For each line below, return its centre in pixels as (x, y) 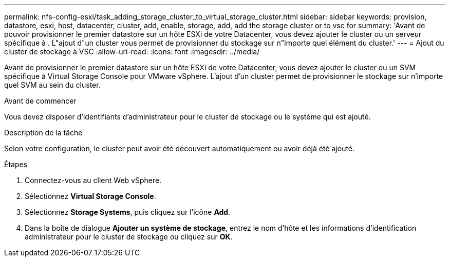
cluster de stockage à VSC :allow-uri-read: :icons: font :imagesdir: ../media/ (132, 52)
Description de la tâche (43, 133)
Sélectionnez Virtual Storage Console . (90, 196)
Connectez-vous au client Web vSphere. (93, 180)
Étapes (16, 164)
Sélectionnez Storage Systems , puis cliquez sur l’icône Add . (128, 212)
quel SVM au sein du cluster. (52, 85)
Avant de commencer (40, 101)
